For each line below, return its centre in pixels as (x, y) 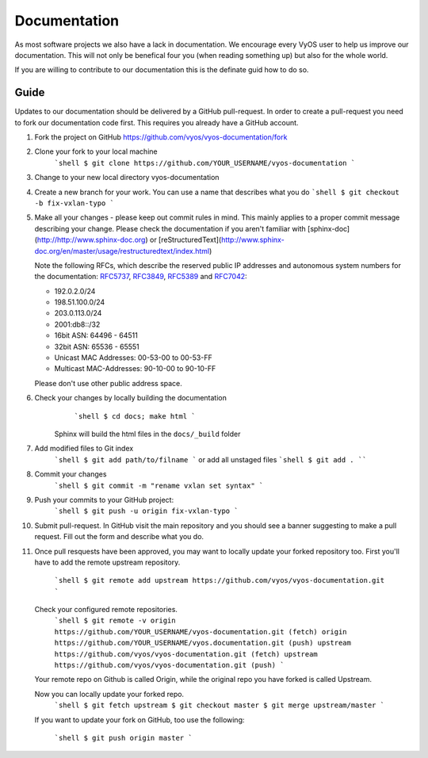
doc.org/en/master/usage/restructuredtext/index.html (122, 251)
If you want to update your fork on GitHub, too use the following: (139, 720)
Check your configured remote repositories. (106, 610)
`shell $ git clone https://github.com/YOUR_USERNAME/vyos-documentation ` (205, 163)
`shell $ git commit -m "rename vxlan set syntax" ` (159, 485)
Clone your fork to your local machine (96, 151)
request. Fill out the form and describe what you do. (119, 537)
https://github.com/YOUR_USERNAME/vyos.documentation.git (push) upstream (203, 643)
